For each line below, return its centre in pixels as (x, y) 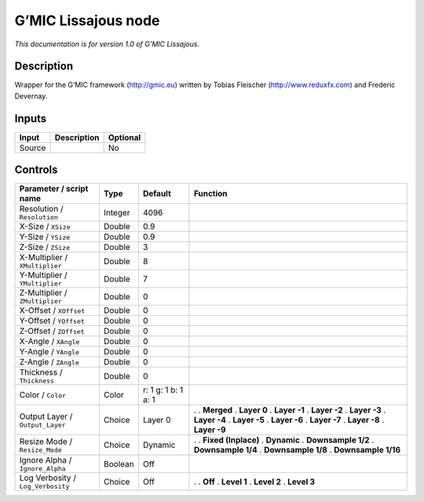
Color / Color (43, 395)
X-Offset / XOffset (52, 310)
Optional (124, 137)
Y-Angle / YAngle (49, 352)
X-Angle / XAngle (49, 342)
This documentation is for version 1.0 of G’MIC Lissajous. (107, 44)
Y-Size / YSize (45, 237)
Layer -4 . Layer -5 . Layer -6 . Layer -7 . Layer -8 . (289, 420)
